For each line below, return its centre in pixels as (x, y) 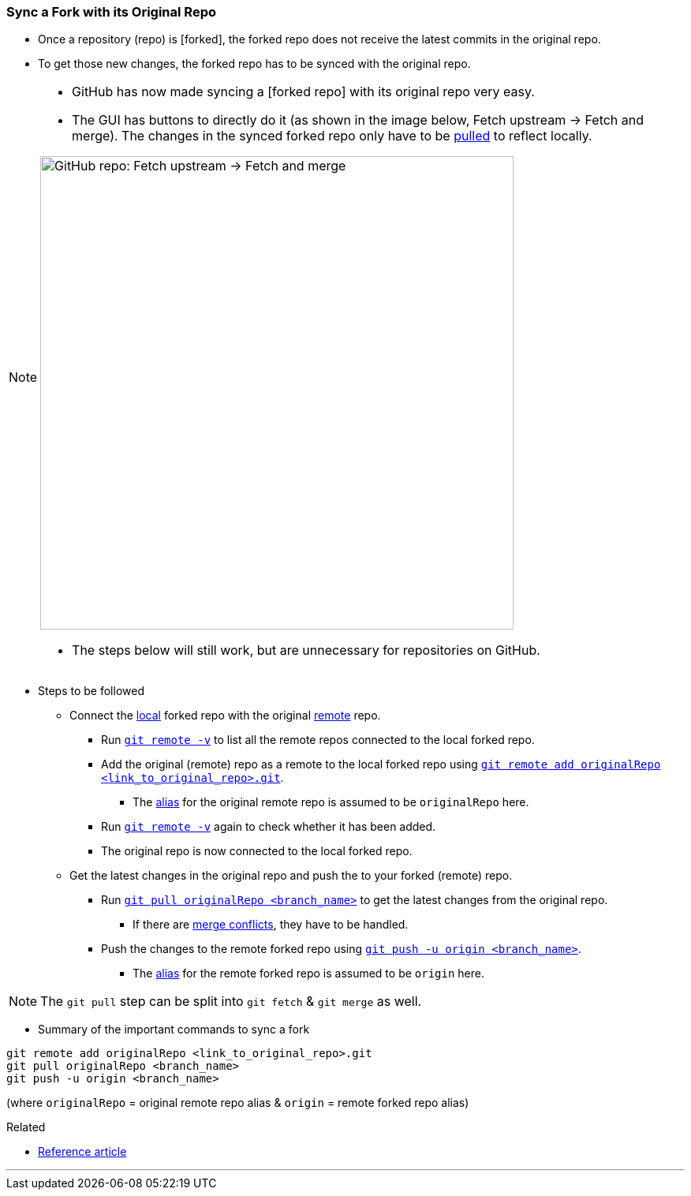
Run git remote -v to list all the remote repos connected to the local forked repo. (318, 740)
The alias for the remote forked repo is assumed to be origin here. (309, 974)
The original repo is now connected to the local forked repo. (257, 851)
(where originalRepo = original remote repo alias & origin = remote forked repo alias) (238, 1103)
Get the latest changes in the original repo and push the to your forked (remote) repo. (291, 876)
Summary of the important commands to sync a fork (174, 1030)
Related (26, 1127)
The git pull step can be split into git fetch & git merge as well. (231, 1002)
